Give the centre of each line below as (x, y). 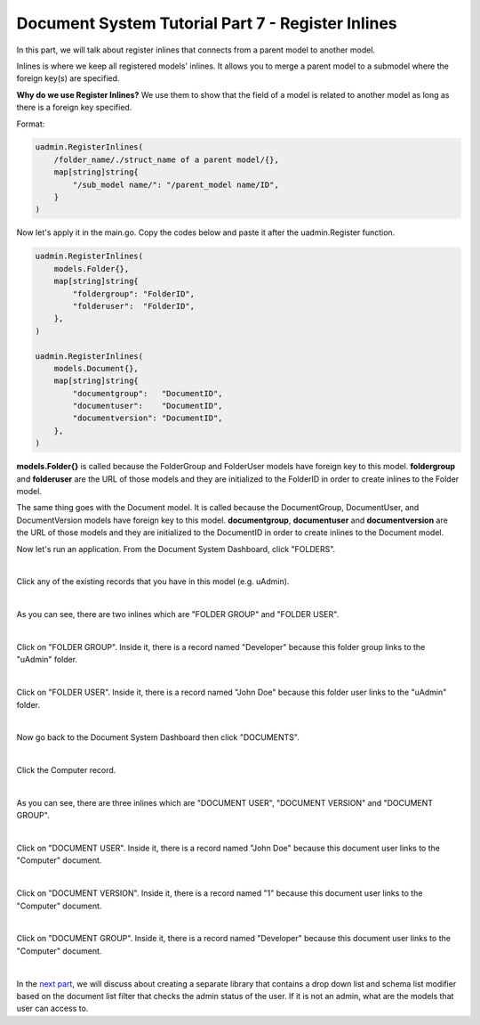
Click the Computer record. (66, 770)
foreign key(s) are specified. (68, 78)
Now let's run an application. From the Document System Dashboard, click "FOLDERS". (176, 549)
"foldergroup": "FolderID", (134, 293)
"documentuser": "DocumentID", (148, 406)
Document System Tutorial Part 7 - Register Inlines (207, 23)
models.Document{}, (96, 368)
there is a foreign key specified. (74, 108)
